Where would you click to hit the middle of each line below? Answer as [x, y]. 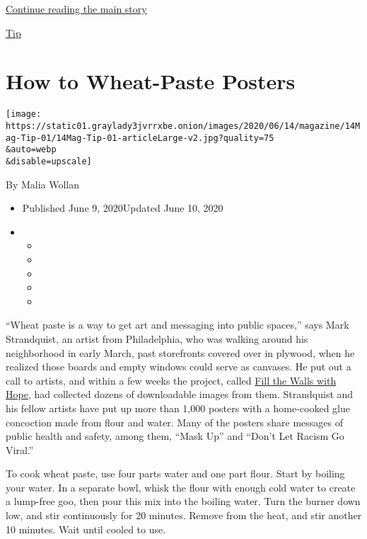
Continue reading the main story [76, 8]
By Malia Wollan [43, 184]
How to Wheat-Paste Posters [151, 81]
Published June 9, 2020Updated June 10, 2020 [123, 208]
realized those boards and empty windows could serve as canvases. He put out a [179, 367]
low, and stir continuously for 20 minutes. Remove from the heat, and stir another [184, 515]
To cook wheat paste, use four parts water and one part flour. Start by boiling [175, 473]
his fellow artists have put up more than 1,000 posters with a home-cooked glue [178, 408]
